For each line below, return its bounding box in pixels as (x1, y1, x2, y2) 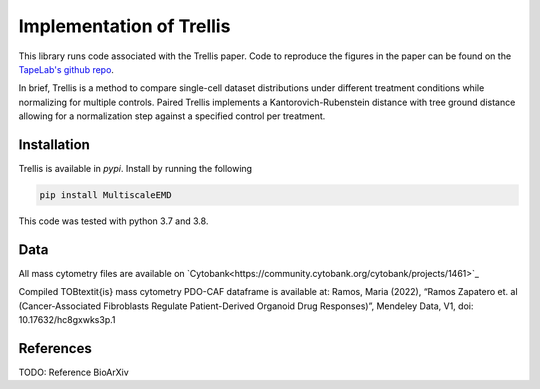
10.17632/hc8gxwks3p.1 (18, 314, 116, 326)
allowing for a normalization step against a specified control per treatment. (18, 110, 326, 122)
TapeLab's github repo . (18, 63, 115, 75)
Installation (18, 136, 90, 153)
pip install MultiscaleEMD (39, 190, 172, 200)
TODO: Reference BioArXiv (18, 366, 129, 378)
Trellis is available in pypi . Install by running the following (18, 163, 253, 175)
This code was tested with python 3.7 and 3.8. (18, 215, 209, 227)
